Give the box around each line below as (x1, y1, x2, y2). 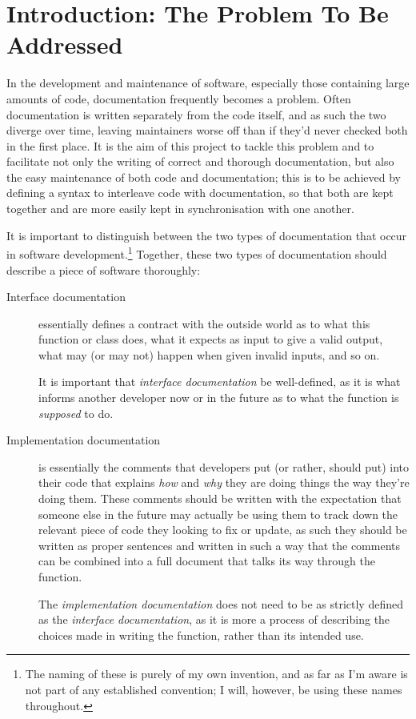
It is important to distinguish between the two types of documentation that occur (6, 227, 407, 243)
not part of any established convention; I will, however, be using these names (25, 681, 402, 697)
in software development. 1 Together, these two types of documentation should (6, 243, 387, 262)
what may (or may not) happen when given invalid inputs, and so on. (38, 346, 380, 363)
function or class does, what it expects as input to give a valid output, (38, 331, 383, 347)
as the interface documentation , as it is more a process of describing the (38, 611, 390, 628)
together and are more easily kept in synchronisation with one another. (6, 200, 354, 217)
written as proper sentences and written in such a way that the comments (38, 536, 400, 553)
